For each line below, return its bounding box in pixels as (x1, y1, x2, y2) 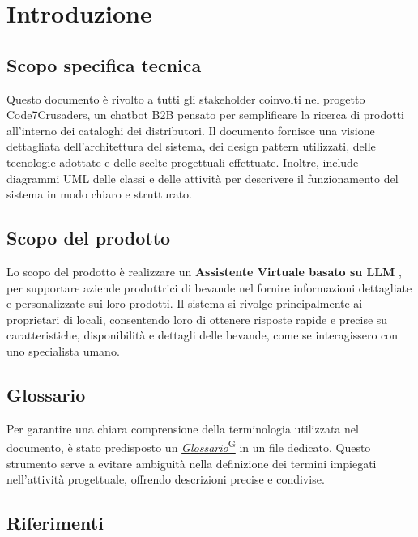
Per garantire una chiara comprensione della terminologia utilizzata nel (6, 420, 359, 437)
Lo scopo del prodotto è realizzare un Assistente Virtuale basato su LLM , (6, 262, 402, 279)
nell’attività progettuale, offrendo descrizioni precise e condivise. (6, 471, 325, 488)
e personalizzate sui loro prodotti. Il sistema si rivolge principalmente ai (6, 295, 363, 312)
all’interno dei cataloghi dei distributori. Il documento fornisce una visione (6, 121, 375, 139)
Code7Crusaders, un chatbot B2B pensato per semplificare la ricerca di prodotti (6, 106, 404, 123)
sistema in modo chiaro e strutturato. (6, 185, 193, 202)
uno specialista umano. (6, 342, 120, 359)
